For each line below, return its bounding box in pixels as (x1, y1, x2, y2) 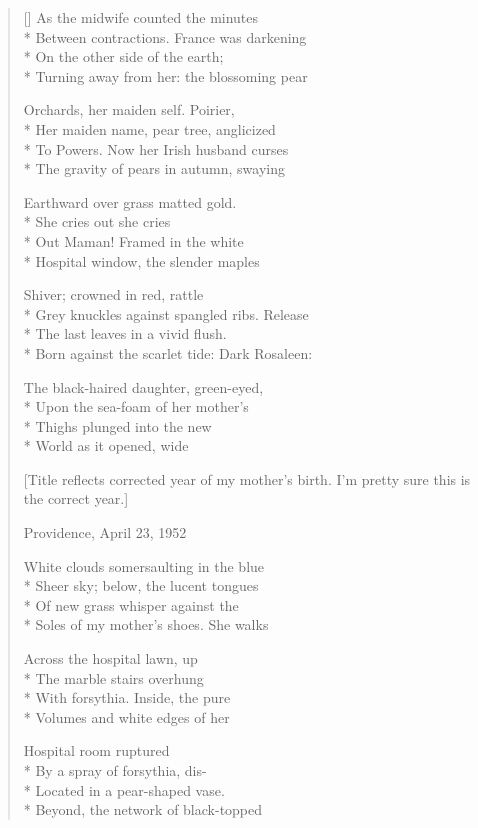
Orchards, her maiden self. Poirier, (23, 99, 235, 120)
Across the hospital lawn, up (23, 648, 198, 669)
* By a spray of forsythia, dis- (23, 760, 207, 780)
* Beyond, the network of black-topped (23, 799, 263, 820)
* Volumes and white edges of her (23, 706, 230, 727)
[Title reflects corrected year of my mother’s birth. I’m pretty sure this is (23, 468, 471, 489)
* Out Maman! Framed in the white (23, 230, 244, 251)
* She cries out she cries (23, 211, 171, 232)
